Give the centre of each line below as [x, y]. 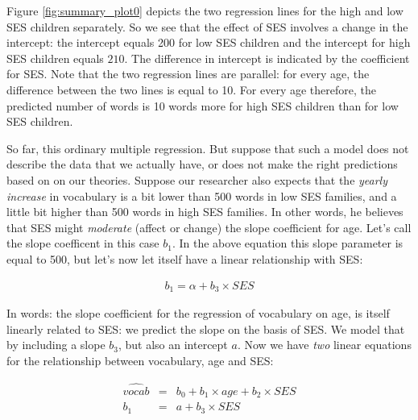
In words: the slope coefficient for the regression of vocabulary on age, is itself [198, 312]
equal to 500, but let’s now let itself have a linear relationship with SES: [185, 258]
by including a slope [56, 345]
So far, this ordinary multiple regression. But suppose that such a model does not [208, 148]
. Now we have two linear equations [324, 345]
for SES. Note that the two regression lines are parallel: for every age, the [188, 74]
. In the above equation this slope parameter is [288, 243]
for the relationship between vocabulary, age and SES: [140, 360]
